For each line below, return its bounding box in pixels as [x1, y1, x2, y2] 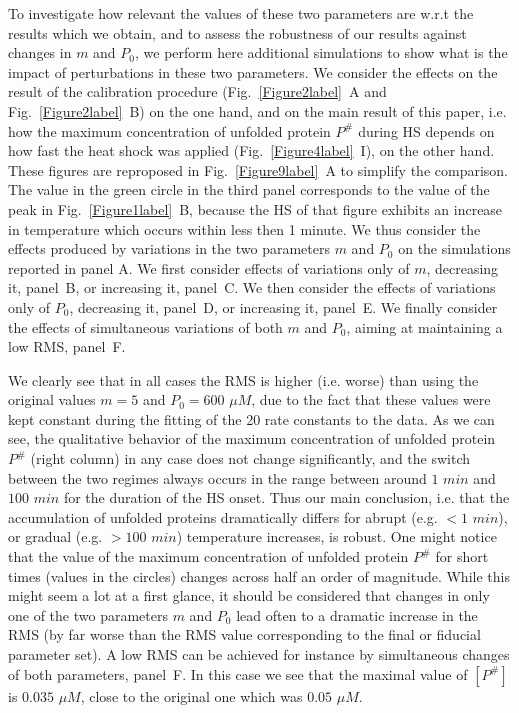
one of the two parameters [8, 604, 168, 625]
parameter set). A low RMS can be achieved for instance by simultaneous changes [8, 644, 510, 664]
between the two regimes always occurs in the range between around [8, 467, 427, 488]
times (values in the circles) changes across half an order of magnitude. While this [8, 565, 510, 586]
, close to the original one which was [80, 685, 303, 706]
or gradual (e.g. [8, 526, 103, 547]
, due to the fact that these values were [251, 389, 491, 410]
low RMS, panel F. [8, 336, 126, 357]
